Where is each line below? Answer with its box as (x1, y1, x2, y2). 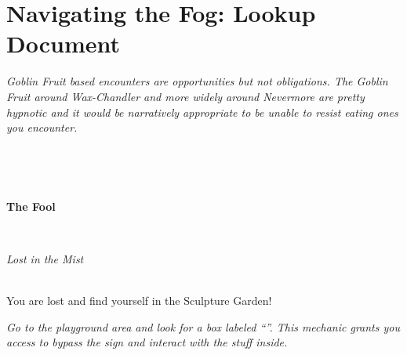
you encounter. (6, 119, 78, 136)
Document (6, 27, 120, 60)
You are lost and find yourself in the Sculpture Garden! (6, 292, 272, 309)
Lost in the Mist (6, 251, 84, 267)
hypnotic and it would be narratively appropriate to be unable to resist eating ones (6, 103, 398, 120)
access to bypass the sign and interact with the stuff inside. (6, 334, 288, 350)
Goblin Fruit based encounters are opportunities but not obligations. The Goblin (6, 73, 388, 89)
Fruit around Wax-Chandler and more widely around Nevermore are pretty (6, 88, 365, 104)
